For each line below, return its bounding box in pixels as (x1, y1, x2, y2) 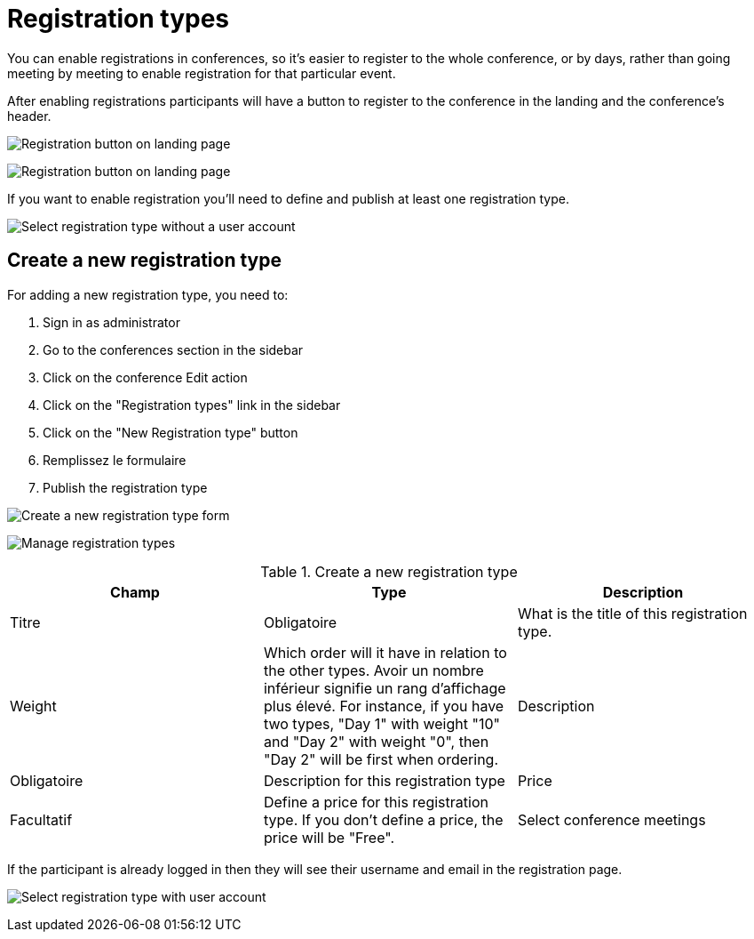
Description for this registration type (263, 771, 505, 790)
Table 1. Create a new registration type (260, 562, 518, 581)
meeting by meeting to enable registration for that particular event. (7, 65, 396, 81)
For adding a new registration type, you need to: (7, 286, 289, 302)
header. (7, 108, 52, 124)
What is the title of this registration (517, 604, 748, 622)
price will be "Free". (263, 828, 395, 847)
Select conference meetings (517, 810, 706, 829)
